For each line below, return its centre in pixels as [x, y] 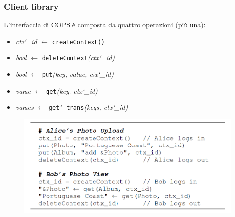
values [24, 107]
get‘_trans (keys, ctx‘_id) [88, 107]
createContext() [79, 42]
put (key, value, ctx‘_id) [78, 74]
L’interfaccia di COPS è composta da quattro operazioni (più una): [105, 25]
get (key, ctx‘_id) [72, 90]
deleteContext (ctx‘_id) [78, 58]
